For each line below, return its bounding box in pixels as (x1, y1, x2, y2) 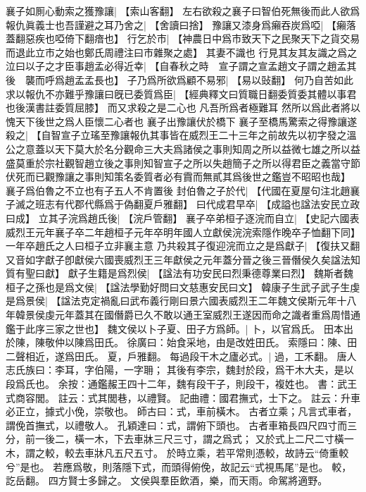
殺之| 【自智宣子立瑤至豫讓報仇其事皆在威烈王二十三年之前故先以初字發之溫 (6, 128, 357, 142)
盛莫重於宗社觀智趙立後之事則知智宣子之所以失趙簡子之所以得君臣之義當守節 (6, 155, 360, 170)
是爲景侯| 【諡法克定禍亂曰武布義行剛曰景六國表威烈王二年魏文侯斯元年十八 (6, 293, 357, 308)
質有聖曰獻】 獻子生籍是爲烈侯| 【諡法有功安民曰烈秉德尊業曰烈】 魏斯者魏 (6, 266, 353, 281)
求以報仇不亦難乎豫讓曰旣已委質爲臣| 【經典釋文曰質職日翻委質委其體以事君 (6, 86, 357, 101)
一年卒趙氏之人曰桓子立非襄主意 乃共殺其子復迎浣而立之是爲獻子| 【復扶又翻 (6, 238, 360, 253)
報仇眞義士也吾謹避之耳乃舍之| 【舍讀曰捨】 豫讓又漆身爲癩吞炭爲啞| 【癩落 (6, 17, 356, 32)
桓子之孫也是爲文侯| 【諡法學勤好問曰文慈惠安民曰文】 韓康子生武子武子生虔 (6, 279, 360, 294)
